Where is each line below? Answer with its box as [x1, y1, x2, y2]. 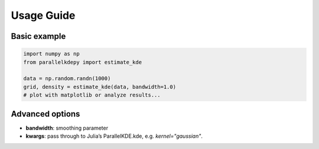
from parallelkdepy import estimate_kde [23, 59, 142, 65]
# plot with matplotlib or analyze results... [23, 92, 161, 98]
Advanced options [11, 109, 80, 119]
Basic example [11, 31, 66, 41]
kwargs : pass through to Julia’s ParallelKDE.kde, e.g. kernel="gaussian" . [25, 133, 203, 140]
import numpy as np [23, 51, 80, 57]
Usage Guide [11, 9, 76, 22]
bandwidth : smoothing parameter [25, 124, 109, 131]
